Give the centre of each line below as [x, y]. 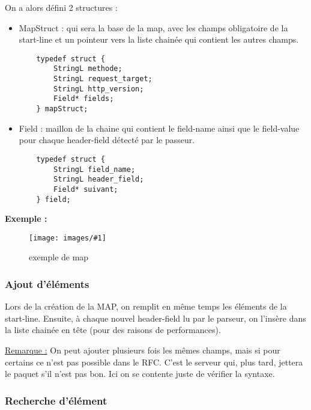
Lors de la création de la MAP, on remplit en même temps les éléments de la [146, 306]
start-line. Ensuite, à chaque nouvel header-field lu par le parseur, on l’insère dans [155, 318]
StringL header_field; [99, 179]
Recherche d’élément [56, 400]
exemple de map [59, 257]
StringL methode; [88, 69]
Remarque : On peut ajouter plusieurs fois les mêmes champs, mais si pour [143, 350]
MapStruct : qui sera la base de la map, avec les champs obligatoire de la [153, 27]
